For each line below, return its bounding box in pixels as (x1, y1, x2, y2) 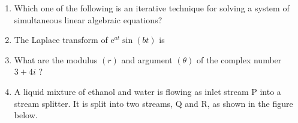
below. (14, 109, 38, 121)
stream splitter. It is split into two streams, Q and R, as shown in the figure (14, 97, 293, 109)
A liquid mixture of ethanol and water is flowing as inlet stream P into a (14, 85, 281, 97)
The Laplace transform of (14, 33, 108, 46)
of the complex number (197, 53, 282, 66)
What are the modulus (14, 53, 98, 66)
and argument (121, 53, 173, 66)
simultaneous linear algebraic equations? (14, 13, 162, 26)
